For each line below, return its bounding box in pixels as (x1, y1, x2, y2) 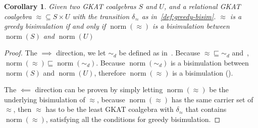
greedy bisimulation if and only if (4, 21, 106, 31)
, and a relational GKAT (164, 1, 241, 11)
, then (13, 104, 32, 114)
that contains (185, 104, 227, 114)
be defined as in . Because (119, 47, 200, 58)
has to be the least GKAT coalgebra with (45, 104, 174, 114)
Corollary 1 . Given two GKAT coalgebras (4, 1, 136, 11)
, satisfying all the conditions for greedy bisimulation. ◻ (45, 113, 221, 124)
